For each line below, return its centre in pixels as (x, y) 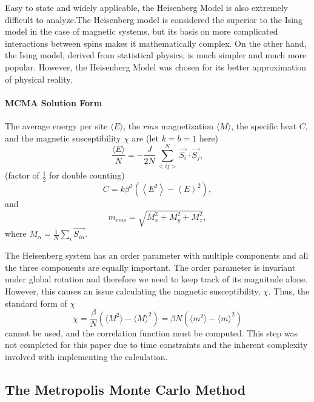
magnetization (187, 125)
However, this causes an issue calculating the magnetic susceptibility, (133, 291)
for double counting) (87, 175)
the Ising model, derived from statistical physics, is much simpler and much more (156, 55)
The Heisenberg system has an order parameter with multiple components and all (157, 255)
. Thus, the (289, 291)
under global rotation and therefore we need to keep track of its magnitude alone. (156, 279)
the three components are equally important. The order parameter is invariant (150, 267)
